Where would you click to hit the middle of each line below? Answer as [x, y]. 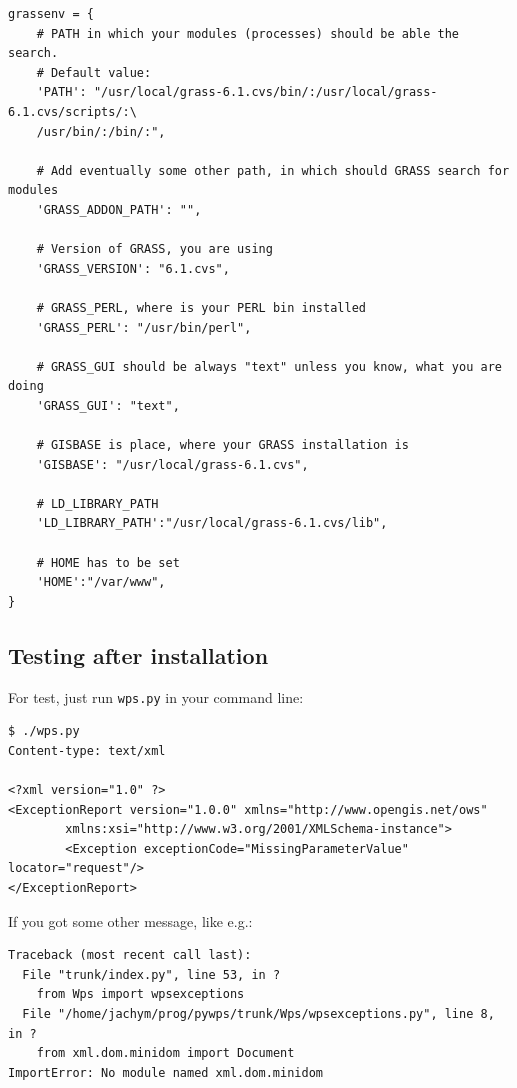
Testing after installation [138, 654]
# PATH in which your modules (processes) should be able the [248, 33]
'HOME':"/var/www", [101, 582]
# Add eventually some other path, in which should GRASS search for [273, 170]
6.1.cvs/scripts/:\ [72, 111]
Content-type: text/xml [87, 750]
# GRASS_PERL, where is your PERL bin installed [201, 307]
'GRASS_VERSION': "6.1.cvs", [133, 268]
